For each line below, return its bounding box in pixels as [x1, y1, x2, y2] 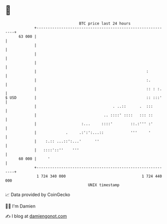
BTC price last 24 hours [79, 21, 131, 26]
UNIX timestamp [87, 182, 120, 188]
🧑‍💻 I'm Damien [5, 203, 36, 209]
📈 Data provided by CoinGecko [5, 192, 70, 198]
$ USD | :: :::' [5, 95, 162, 100]
